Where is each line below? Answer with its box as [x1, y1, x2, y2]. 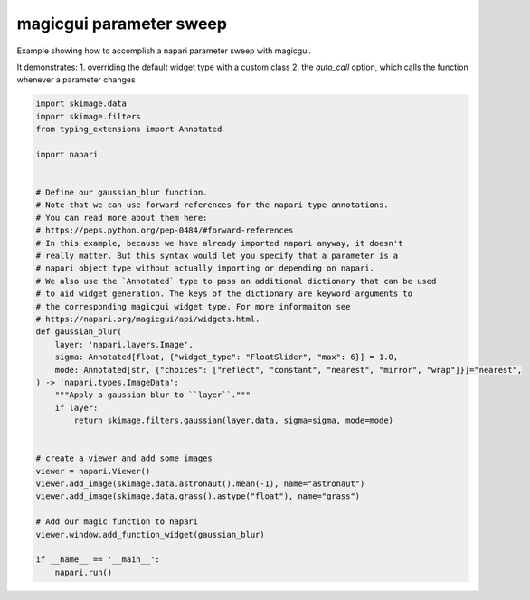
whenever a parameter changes [16, 74, 136, 85]
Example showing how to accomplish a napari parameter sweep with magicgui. [16, 45, 312, 56]
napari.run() [54, 567, 113, 577]
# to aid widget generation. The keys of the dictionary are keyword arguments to [35, 289, 413, 299]
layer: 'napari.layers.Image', [54, 339, 194, 349]
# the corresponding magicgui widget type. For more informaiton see [35, 301, 351, 311]
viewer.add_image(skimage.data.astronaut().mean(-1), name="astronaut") [35, 479, 365, 489]
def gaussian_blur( [35, 327, 122, 337]
